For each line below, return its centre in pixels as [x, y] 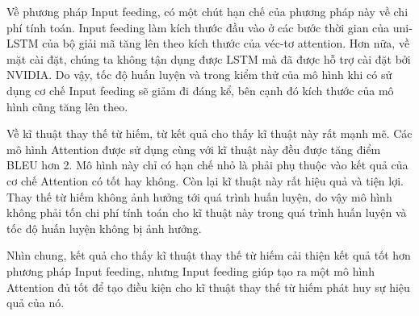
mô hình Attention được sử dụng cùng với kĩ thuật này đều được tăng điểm [194, 149]
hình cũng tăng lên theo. [67, 106]
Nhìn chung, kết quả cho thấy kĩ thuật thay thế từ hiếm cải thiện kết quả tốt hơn [209, 255]
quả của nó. [36, 303]
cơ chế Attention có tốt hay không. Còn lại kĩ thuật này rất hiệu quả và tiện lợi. [205, 180]
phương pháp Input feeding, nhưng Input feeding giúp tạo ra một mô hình [191, 270]
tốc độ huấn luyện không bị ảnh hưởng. [104, 228]
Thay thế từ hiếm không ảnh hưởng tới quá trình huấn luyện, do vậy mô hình [199, 196]
